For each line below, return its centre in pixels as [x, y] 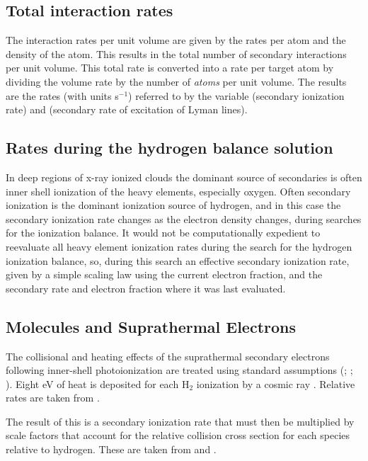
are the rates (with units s [62, 95]
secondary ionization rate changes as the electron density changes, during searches [184, 218]
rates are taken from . [53, 398]
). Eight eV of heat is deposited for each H [98, 383]
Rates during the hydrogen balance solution [169, 148]
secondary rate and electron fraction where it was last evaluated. [146, 288]
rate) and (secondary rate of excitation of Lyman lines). [127, 109]
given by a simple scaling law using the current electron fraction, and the [164, 274]
